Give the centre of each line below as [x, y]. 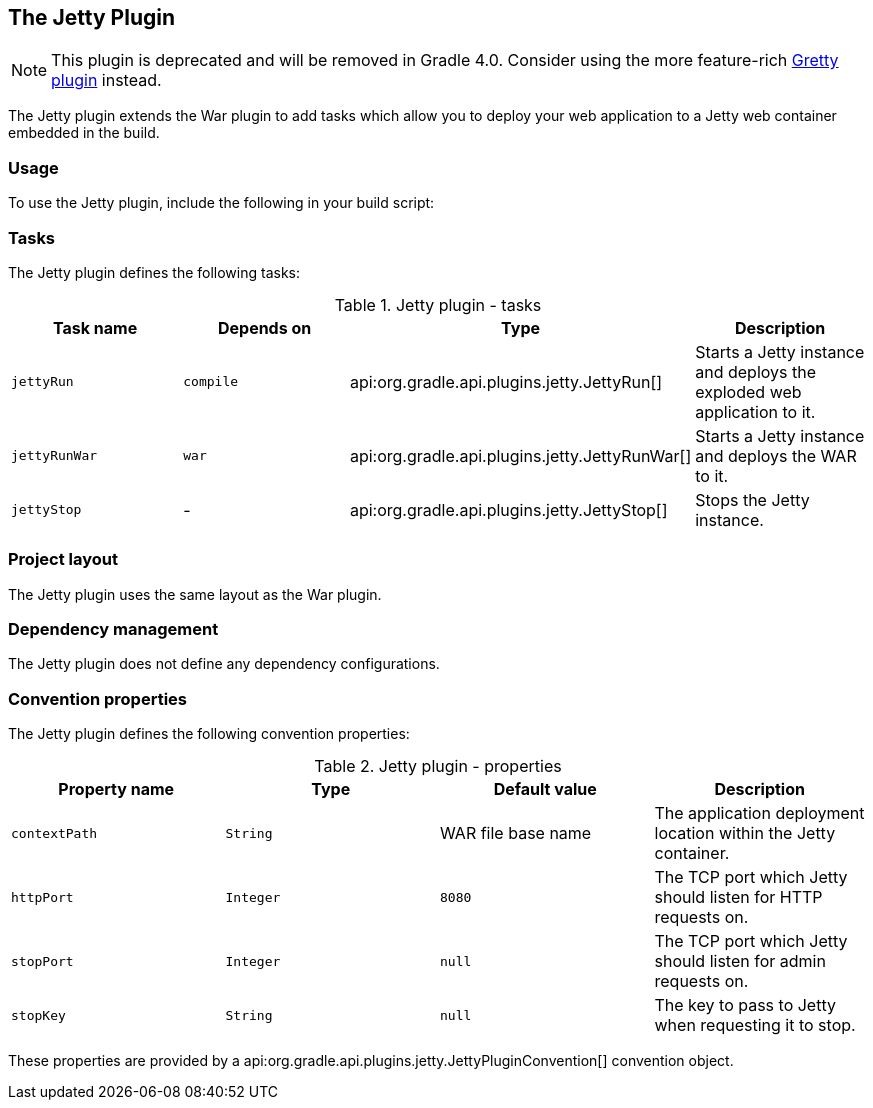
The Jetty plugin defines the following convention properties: [209, 734]
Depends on [264, 327]
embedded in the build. [84, 133]
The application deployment [759, 813]
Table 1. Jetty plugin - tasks [438, 304]
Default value [545, 789]
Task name [95, 327]
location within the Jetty [745, 833]
